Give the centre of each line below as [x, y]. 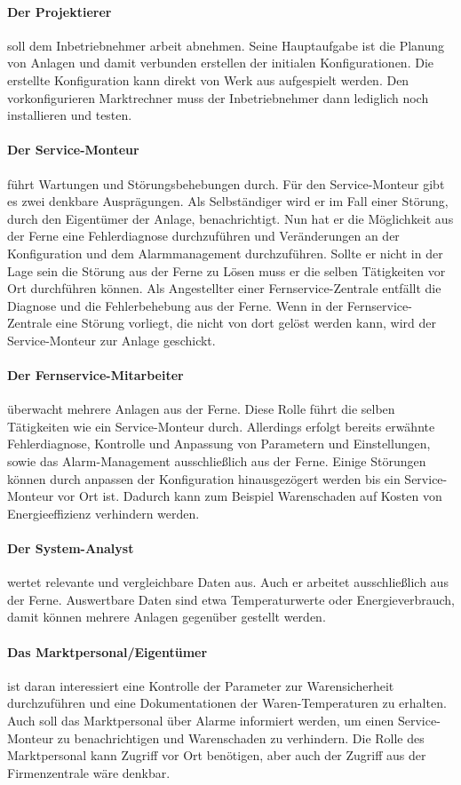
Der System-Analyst [71, 548]
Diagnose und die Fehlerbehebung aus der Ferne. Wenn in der [175, 305]
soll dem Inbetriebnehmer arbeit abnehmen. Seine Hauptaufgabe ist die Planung [226, 45]
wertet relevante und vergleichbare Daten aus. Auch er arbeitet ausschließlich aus [228, 582]
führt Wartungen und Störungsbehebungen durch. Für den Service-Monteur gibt [226, 183]
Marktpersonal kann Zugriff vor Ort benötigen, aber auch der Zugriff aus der [217, 755]
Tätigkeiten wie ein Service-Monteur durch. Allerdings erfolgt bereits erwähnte [221, 426]
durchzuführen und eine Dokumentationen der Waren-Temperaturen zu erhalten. [227, 703]
